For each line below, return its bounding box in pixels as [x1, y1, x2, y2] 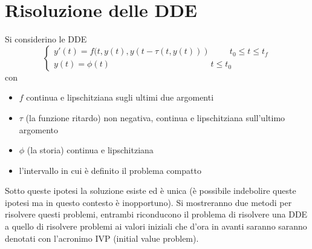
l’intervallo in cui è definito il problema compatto [19, 164, 201, 176]
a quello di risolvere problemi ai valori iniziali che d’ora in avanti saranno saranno [5, 220, 307, 233]
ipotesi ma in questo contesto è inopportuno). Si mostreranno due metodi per [5, 196, 292, 208]
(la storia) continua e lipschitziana [27, 144, 154, 156]
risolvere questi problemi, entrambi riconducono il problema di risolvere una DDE [5, 208, 308, 221]
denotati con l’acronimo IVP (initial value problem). [5, 231, 199, 244]
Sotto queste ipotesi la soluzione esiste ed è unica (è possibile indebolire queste [5, 184, 296, 197]
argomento [19, 123, 59, 136]
